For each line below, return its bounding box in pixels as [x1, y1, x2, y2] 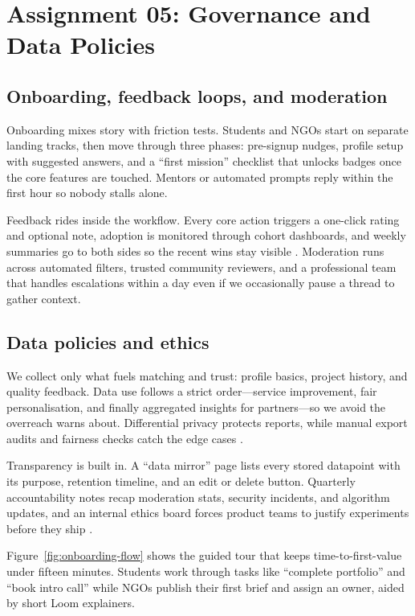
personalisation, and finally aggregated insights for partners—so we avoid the [6, 398, 386, 415]
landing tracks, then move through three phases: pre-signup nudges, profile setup [6, 137, 404, 154]
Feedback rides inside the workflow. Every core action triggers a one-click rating [6, 211, 400, 228]
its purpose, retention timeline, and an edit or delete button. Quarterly [6, 473, 356, 490]
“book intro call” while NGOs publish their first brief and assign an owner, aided [6, 578, 405, 595]
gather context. [6, 290, 81, 306]
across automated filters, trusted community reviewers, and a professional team [6, 258, 397, 275]
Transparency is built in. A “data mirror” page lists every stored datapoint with [6, 457, 401, 474]
